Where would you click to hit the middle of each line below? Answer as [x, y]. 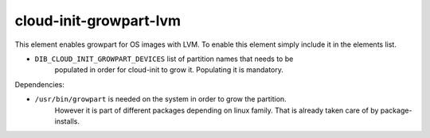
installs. [67, 121]
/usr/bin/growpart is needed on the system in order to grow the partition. [160, 99]
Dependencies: [40, 84]
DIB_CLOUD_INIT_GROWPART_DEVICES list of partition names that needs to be [164, 59]
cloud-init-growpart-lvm [98, 21]
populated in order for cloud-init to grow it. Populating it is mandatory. [169, 70]
